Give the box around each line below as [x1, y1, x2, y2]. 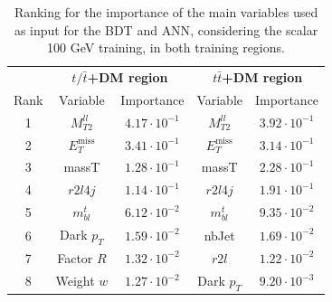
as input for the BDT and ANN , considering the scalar [14, 20, 318, 39]
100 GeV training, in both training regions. [47, 38, 285, 57]
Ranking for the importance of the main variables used [14, 3, 318, 21]
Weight [55, 271, 95, 290]
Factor [57, 248, 93, 267]
